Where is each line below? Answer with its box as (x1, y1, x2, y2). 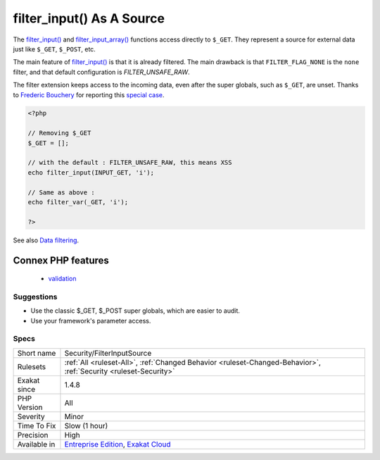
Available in (17, 439, 56, 449)
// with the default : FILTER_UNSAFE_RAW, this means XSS (27, 158, 232, 167)
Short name (17, 348, 56, 358)
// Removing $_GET (27, 129, 91, 137)
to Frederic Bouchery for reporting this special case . (13, 90, 165, 99)
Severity (17, 411, 45, 421)
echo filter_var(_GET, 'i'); (27, 198, 129, 206)
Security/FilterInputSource (64, 348, 152, 358)
